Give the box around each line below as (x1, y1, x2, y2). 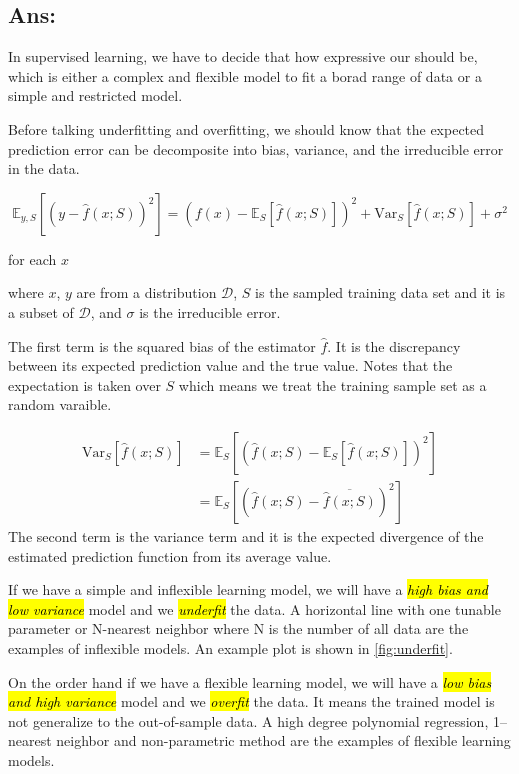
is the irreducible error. (139, 301, 281, 322)
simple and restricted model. (8, 85, 183, 106)
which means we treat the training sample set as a (178, 374, 487, 395)
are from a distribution (76, 282, 217, 303)
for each (8, 248, 57, 269)
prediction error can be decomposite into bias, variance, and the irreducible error (8, 138, 504, 159)
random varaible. (8, 394, 112, 415)
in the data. (8, 158, 80, 179)
